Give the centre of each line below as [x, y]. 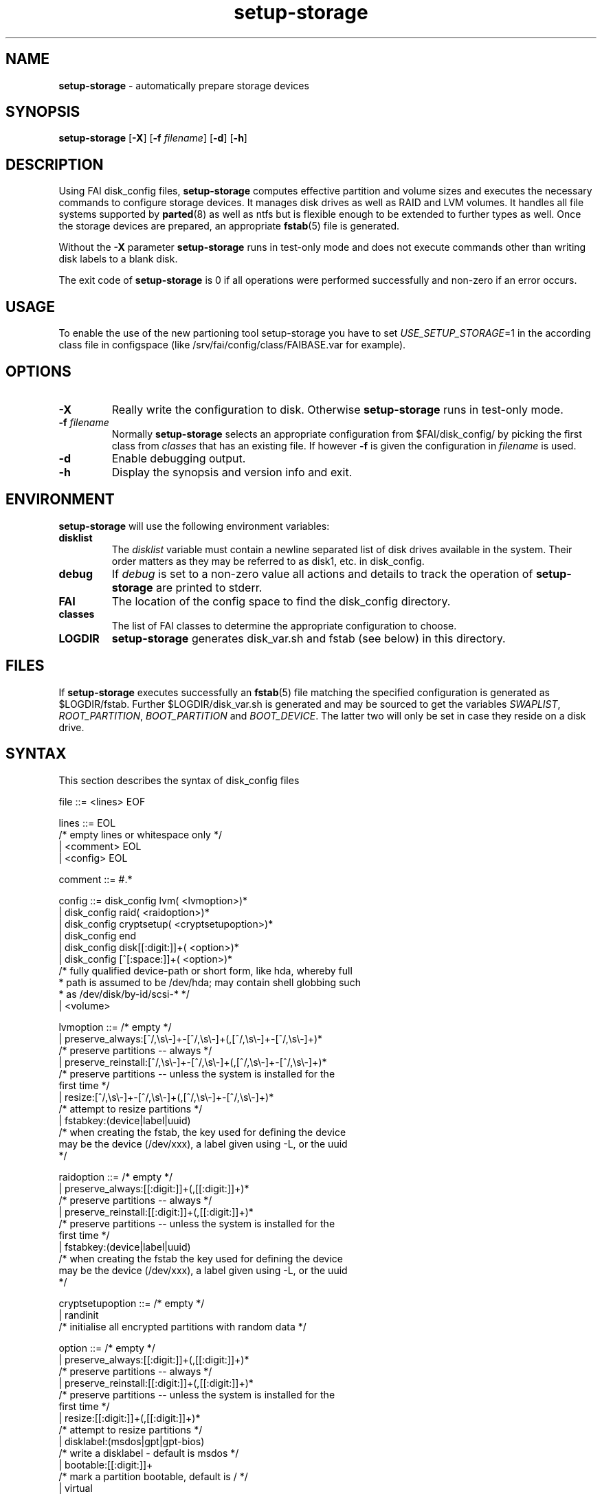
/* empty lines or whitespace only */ [140, 834]
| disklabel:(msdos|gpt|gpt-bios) [132, 1441]
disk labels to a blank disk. [118, 259]
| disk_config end [98, 935]
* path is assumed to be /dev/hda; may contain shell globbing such [210, 982]
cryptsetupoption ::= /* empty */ [132, 1303]
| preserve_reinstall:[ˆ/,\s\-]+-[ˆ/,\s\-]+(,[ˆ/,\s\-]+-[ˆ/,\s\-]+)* [193, 1062]
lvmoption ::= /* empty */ [115, 1027]
